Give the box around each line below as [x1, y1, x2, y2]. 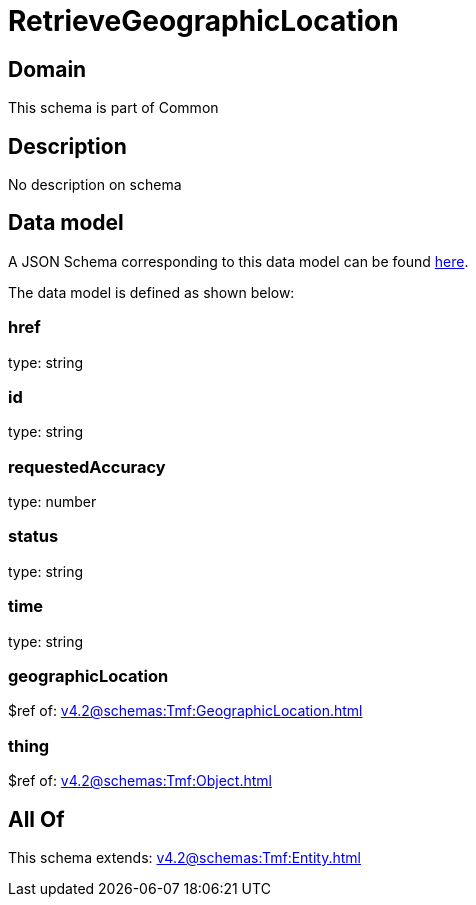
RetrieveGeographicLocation [8, 4, 399, 38]
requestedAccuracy [8, 456, 166, 477]
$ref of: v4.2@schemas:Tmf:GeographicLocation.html [8, 702, 363, 720]
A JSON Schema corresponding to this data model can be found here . [8, 252, 469, 270]
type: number [8, 493, 97, 511]
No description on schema [8, 176, 182, 194]
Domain [8, 56, 87, 82]
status [8, 526, 59, 547]
